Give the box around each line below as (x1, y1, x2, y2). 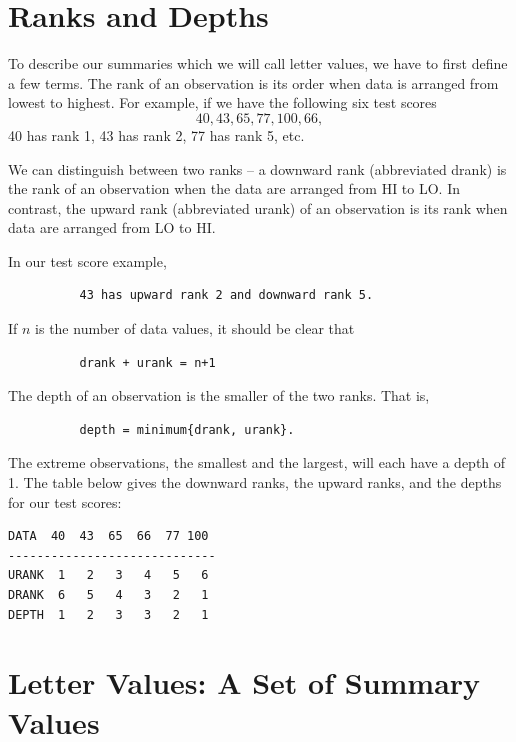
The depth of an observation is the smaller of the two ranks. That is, (8, 385, 430, 406)
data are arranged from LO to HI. (8, 217, 216, 238)
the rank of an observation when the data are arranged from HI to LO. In (8, 178, 461, 199)
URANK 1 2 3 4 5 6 (8, 568, 209, 583)
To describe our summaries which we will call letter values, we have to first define (8, 53, 508, 74)
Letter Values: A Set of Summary (8, 662, 481, 703)
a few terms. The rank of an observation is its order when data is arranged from (8, 72, 499, 93)
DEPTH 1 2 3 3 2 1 (8, 607, 209, 622)
